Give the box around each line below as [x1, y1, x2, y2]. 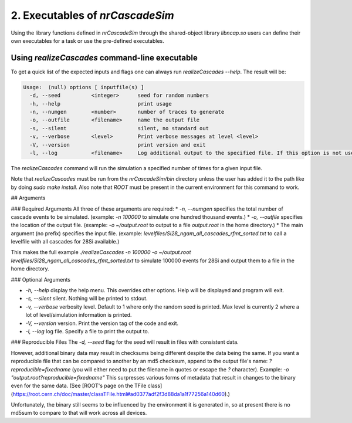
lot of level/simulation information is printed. [25, 312, 132, 319]
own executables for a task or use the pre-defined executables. [11, 37, 164, 44]
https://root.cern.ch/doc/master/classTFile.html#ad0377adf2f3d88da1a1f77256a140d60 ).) [12, 390, 230, 397]
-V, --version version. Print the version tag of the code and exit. [25, 320, 179, 327]
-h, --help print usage [29, 100, 172, 107]
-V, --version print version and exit [29, 141, 206, 148]
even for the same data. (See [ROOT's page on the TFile [11, 382, 147, 390]
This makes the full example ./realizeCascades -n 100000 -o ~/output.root [11, 249, 191, 256]
